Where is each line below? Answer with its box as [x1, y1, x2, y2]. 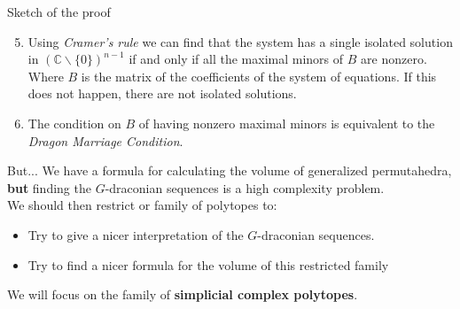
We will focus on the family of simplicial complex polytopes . [7, 285, 358, 304]
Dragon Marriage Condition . [27, 131, 183, 150]
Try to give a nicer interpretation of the [27, 225, 244, 243]
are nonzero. [361, 50, 427, 68]
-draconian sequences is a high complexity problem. [105, 178, 385, 197]
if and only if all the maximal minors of [129, 50, 344, 68]
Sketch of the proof [7, 3, 111, 20]
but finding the [7, 178, 91, 197]
